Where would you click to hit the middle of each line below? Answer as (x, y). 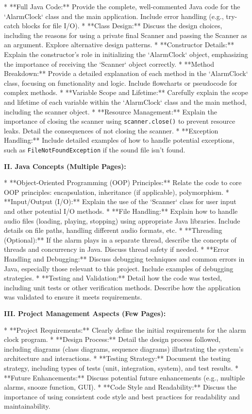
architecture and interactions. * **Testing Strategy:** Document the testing (117, 358)
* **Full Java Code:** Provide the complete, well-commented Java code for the (122, 6)
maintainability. (27, 406)
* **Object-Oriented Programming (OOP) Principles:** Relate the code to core (123, 182)
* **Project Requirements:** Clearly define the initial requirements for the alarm (125, 329)
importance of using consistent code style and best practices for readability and (122, 396)
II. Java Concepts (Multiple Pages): (65, 166)
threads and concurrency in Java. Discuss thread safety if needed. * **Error (117, 249)
